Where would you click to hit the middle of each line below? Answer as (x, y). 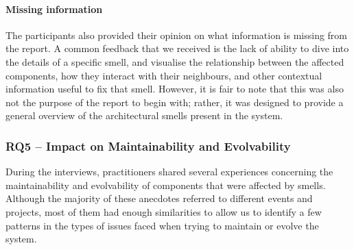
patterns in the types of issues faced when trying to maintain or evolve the (162, 225)
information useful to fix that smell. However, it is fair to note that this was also (175, 89)
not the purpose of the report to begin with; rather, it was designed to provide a (175, 102)
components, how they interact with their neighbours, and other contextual (164, 75)
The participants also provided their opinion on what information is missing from (177, 35)
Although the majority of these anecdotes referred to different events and (159, 198)
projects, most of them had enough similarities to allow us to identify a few (164, 211)
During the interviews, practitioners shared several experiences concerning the (169, 172)
